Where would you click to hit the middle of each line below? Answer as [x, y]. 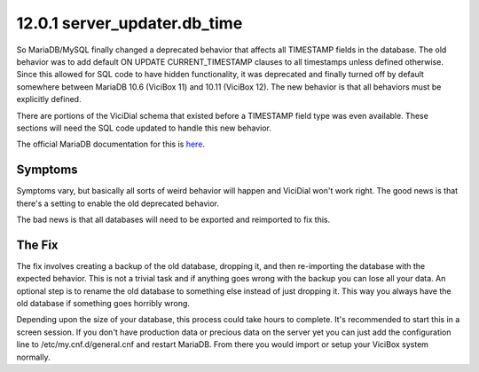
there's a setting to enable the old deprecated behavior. [118, 203]
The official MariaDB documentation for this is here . [111, 144]
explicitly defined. [49, 99]
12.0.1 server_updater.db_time [130, 23]
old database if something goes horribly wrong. [103, 304]
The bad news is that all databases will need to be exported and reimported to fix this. [173, 219]
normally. [33, 357]
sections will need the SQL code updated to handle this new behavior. [144, 128]
